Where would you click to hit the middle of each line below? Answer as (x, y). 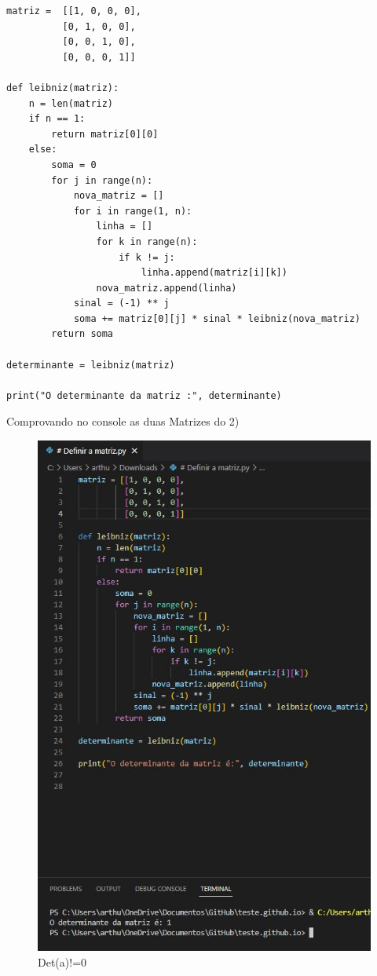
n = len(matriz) (71, 103)
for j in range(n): (102, 180)
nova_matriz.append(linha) (167, 288)
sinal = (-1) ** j (121, 303)
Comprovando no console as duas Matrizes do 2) (123, 421)
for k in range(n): (147, 241)
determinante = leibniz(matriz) (91, 365)
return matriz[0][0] (105, 134)
